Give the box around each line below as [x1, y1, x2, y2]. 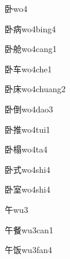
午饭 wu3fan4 [5, 243, 52, 256]
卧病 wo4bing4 [5, 22, 56, 35]
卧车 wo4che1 [5, 62, 52, 75]
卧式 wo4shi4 [5, 163, 50, 175]
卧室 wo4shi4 [5, 183, 50, 196]
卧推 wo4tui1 [5, 123, 50, 135]
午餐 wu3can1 [5, 223, 53, 236]
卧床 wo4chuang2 [5, 83, 66, 95]
